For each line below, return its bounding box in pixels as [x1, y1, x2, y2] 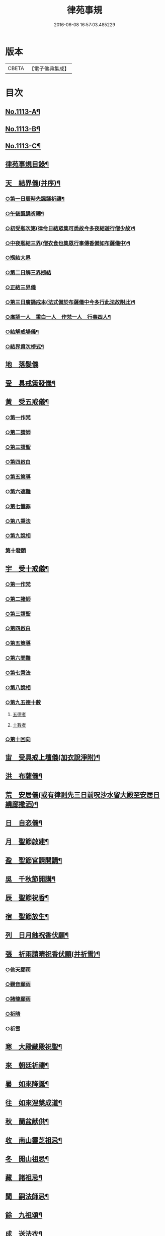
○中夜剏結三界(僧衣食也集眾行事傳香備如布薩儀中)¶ [5, 240, 130, 247]
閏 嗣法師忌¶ [5, 1192, 49, 1201]
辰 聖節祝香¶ [5, 894, 49, 902]
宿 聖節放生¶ [5, 912, 49, 921]
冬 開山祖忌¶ [5, 1154, 49, 1163]
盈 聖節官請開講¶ [5, 856, 62, 865]
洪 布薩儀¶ [5, 772, 43, 781]
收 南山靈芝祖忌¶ [5, 1136, 62, 1145]
